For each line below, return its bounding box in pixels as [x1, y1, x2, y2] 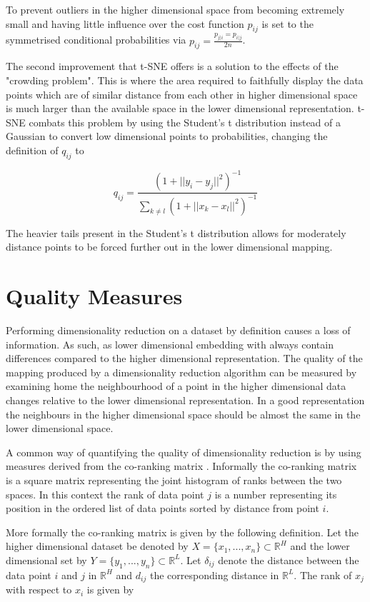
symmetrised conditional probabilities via [6, 32, 186, 47]
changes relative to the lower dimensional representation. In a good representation [6, 392, 365, 407]
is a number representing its [214, 486, 337, 501]
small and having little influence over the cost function [6, 16, 244, 31]
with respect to [6, 582, 72, 597]
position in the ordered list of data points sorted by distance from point [6, 501, 319, 516]
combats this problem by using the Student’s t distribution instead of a [29, 114, 341, 129]
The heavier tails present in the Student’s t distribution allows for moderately [6, 225, 346, 240]
